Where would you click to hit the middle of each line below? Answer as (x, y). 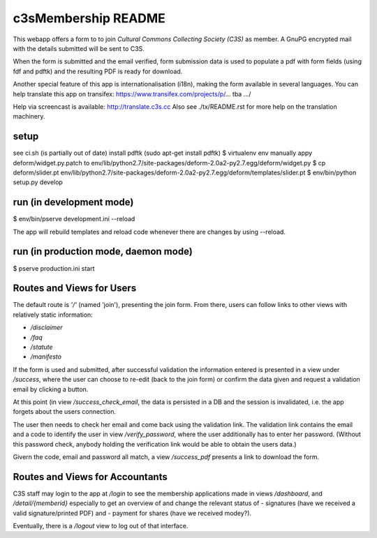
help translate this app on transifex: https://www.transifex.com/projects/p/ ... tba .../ (132, 94)
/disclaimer (46, 327)
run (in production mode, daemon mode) (103, 252)
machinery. (29, 117)
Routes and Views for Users (75, 289)
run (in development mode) (73, 202)
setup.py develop (38, 182)
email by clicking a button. (51, 389)
